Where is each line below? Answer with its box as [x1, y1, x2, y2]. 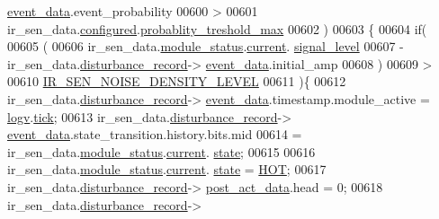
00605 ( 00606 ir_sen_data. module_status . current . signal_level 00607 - [7, 37, 404, 56]
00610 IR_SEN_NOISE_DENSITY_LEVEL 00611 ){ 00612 [7, 72, 346, 91]
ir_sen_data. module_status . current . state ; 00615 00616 [7, 142, 316, 161]
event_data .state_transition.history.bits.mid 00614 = [7, 125, 302, 144]
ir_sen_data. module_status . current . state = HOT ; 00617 [7, 160, 327, 179]
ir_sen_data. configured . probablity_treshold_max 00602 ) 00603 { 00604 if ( [7, 19, 427, 38]
